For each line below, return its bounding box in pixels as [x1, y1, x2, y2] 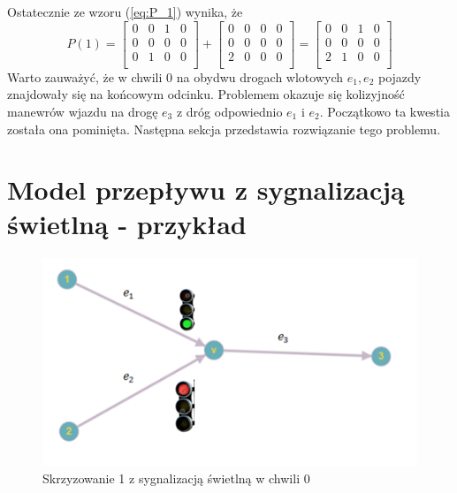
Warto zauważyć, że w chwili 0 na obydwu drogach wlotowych [7, 67, 343, 86]
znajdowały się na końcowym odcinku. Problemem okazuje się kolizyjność [7, 85, 405, 103]
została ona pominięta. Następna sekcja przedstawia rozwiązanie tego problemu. [7, 119, 441, 138]
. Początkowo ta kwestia [319, 102, 450, 120]
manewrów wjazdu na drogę [7, 102, 158, 120]
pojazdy [377, 67, 422, 86]
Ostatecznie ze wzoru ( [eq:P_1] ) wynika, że [7, 3, 243, 20]
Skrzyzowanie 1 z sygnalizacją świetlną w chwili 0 [42, 468, 310, 487]
